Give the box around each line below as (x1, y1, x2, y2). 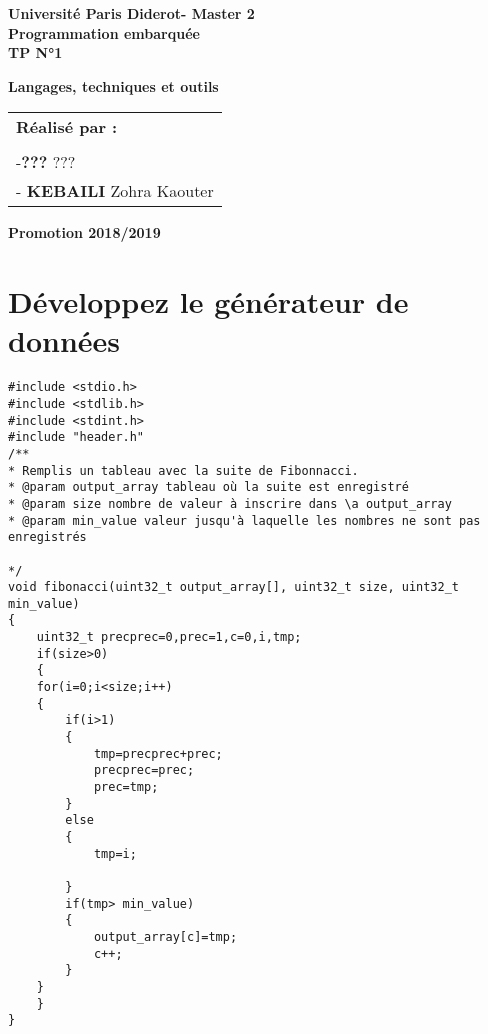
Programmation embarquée (8, 22, 200, 43)
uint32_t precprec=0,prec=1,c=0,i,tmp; (36, 630, 302, 645)
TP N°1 (8, 42, 63, 63)
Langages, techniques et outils (8, 75, 219, 96)
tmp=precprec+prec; (93, 746, 223, 761)
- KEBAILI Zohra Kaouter (16, 179, 214, 203)
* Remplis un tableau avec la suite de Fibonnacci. (8, 463, 359, 478)
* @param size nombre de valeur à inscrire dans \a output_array (8, 496, 452, 511)
